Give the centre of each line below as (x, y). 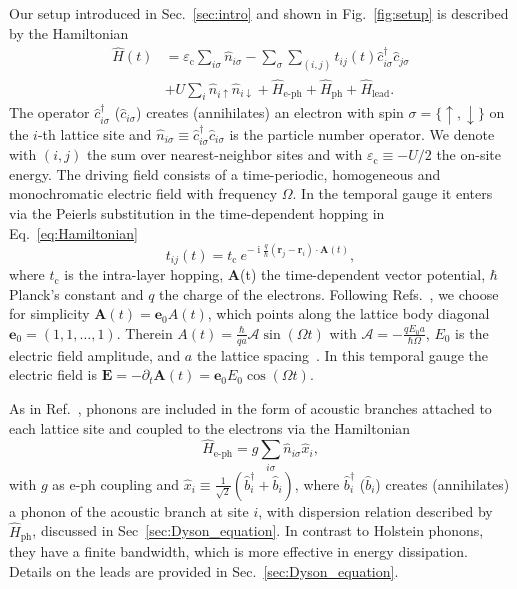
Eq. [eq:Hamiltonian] (73, 232)
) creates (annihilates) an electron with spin (270, 112)
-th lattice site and (94, 133)
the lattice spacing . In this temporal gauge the (342, 354)
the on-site (469, 154)
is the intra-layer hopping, (144, 274)
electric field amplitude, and (95, 354)
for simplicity (49, 313)
